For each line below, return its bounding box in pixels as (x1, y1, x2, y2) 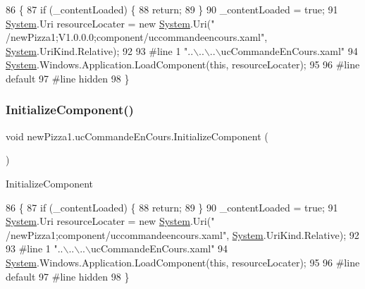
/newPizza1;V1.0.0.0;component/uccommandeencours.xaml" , (6, 30, 268, 44)
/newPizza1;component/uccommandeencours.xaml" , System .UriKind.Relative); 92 (6, 227, 359, 242)
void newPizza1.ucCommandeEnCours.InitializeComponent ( (6, 128, 268, 143)
